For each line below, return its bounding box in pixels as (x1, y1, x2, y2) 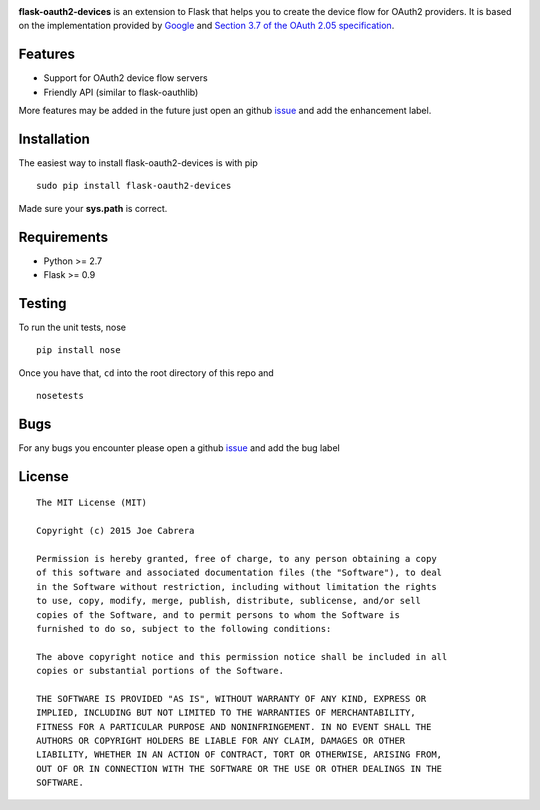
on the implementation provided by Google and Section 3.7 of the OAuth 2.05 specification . (18, 20, 395, 32)
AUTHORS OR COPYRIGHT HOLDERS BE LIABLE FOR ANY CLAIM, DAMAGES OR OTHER (36, 735, 406, 747)
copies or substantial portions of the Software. (36, 665, 285, 677)
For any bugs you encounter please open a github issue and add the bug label (18, 442, 340, 454)
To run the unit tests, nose (18, 321, 127, 333)
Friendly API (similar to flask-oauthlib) (43, 86, 199, 98)
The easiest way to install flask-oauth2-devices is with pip (18, 156, 259, 169)
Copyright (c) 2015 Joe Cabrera (36, 525, 195, 537)
